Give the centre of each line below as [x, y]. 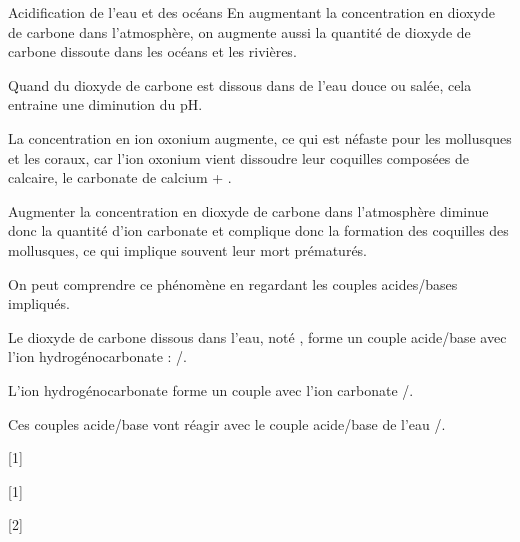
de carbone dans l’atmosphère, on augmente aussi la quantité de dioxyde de [239, 31]
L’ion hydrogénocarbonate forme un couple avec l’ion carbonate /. [211, 389]
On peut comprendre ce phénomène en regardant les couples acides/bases [233, 283]
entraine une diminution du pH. [105, 104]
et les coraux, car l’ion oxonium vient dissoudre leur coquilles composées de [239, 157]
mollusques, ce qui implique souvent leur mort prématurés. [188, 249]
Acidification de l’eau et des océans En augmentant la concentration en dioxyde [251, 12]
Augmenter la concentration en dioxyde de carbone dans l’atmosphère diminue [248, 210]
